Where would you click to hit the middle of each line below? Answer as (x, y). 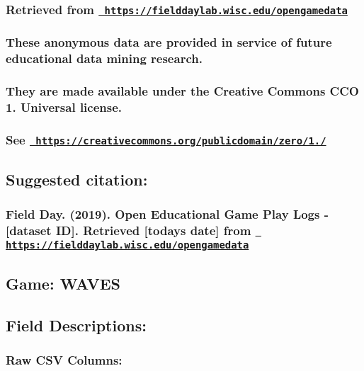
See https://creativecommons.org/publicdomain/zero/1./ (166, 139)
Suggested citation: (77, 179)
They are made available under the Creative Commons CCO (182, 91)
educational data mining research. (104, 58)
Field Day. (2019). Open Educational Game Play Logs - (167, 214)
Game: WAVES (63, 284)
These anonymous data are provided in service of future (169, 42)
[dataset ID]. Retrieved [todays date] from (129, 230)
